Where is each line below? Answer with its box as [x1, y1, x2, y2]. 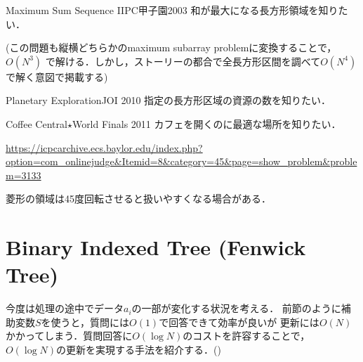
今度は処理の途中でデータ [6, 301, 124, 316]
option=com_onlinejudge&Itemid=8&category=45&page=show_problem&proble [6, 154, 357, 169]
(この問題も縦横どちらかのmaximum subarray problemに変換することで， [6, 40, 337, 55]
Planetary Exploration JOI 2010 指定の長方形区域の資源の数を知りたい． [6, 93, 331, 108]
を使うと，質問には [41, 314, 130, 329]
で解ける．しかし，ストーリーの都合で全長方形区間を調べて [45, 53, 321, 68]
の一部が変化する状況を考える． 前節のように [131, 301, 341, 316]
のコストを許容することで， [183, 328, 310, 343]
